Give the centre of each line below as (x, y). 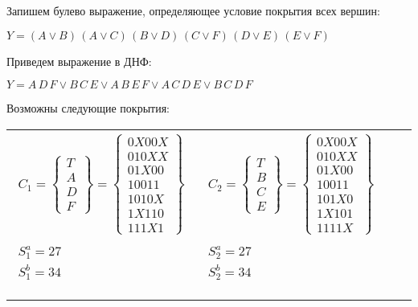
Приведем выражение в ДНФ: (79, 61)
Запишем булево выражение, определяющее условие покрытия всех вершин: (193, 10)
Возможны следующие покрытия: (88, 108)
